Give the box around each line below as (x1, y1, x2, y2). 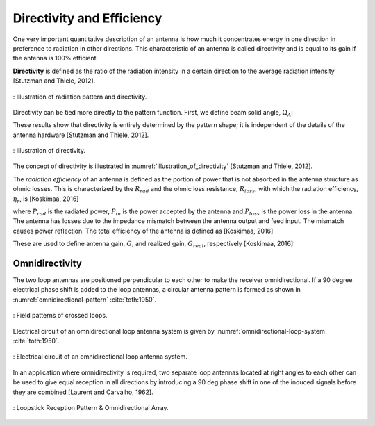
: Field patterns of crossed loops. (12, 311, 108, 320)
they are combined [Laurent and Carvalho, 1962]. (12, 388, 153, 396)
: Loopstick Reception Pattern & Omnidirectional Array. (12, 404, 169, 411)
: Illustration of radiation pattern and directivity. (12, 92, 147, 101)
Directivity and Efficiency (12, 10, 162, 26)
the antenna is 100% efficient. (12, 54, 99, 63)
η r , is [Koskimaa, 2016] (12, 195, 79, 204)
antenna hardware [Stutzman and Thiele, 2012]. (12, 131, 149, 139)
